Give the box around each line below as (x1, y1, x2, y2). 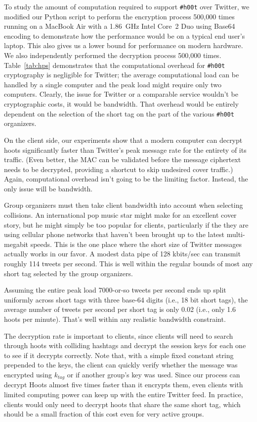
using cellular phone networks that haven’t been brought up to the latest (4, 229, 225, 240)
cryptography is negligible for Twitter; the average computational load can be (4, 69, 239, 80)
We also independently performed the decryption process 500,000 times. (4, 50, 221, 60)
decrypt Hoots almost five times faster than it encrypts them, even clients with (4, 379, 243, 390)
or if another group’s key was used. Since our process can (67, 369, 240, 379)
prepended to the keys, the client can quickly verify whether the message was (4, 360, 238, 370)
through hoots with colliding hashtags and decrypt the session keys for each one (4, 340, 246, 351)
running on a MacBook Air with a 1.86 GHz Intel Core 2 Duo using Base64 (4, 21, 235, 31)
